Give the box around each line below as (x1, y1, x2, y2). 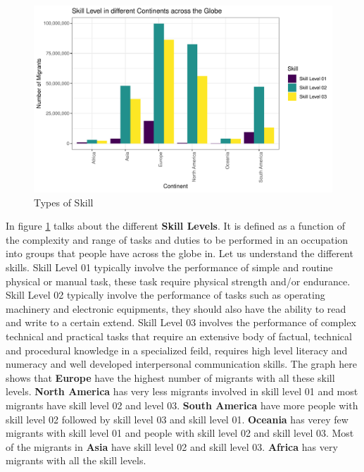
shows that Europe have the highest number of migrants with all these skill (6, 370, 335, 385)
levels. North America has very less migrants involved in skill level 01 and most (6, 384, 358, 399)
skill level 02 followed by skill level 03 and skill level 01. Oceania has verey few (6, 411, 349, 426)
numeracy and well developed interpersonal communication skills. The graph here (6, 356, 357, 371)
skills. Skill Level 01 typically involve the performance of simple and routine (6, 259, 333, 274)
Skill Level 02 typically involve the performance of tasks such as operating (6, 287, 325, 302)
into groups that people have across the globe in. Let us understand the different (6, 246, 353, 261)
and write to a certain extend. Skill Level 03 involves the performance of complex (6, 315, 356, 330)
